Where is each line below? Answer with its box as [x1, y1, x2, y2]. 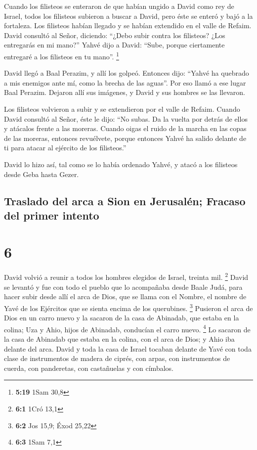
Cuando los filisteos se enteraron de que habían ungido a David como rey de [4, 1, 234, 11]
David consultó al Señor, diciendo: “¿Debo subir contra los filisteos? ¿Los [4, 30, 225, 40]
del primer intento [4, 207, 99, 223]
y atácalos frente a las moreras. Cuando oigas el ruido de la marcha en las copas [4, 123, 247, 134]
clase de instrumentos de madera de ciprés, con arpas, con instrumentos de [4, 353, 230, 363]
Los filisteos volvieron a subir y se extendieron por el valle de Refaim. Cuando [4, 104, 240, 114]
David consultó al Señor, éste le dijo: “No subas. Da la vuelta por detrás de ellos [4, 113, 248, 124]
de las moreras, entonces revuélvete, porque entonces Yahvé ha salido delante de [4, 133, 247, 143]
